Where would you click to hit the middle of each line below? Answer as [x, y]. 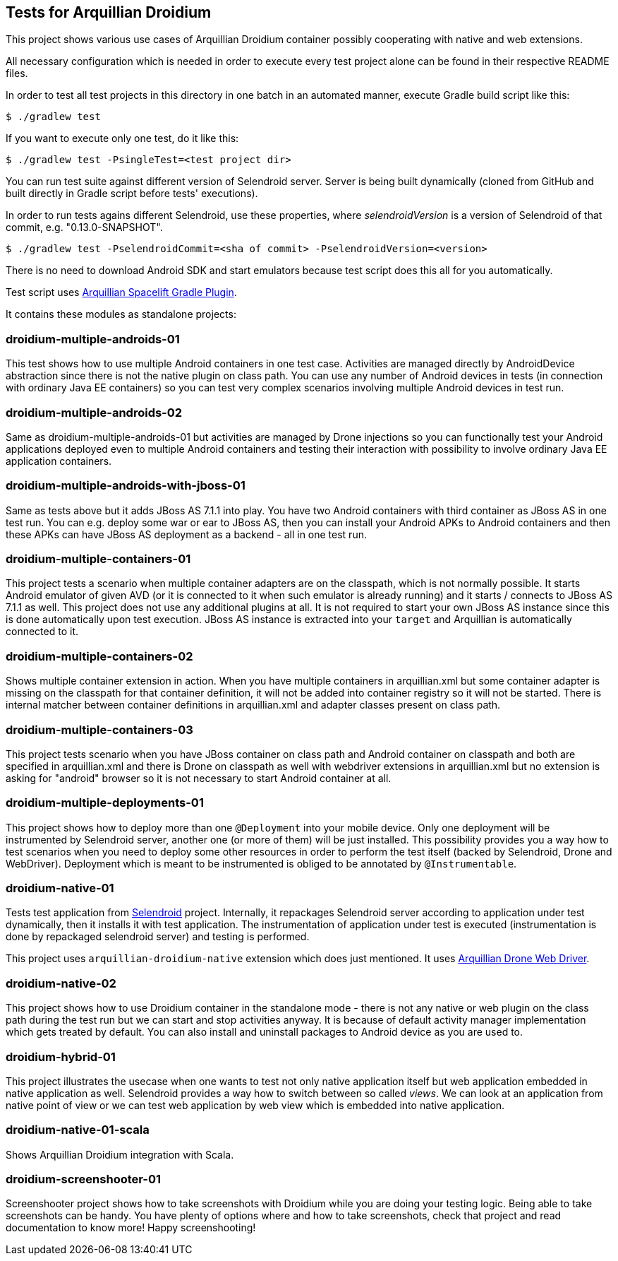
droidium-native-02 [61, 983]
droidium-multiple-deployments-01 [105, 803]
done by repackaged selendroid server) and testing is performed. [158, 937]
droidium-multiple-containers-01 [98, 559]
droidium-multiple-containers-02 [99, 656]
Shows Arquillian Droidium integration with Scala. [120, 1154]
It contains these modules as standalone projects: [121, 314]
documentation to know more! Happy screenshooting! [131, 1228]
